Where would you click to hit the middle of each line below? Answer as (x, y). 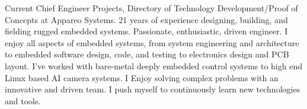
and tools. (23, 100)
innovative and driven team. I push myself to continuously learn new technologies (153, 89)
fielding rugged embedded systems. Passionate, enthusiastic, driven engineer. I (146, 31)
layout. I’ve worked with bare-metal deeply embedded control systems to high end (153, 65)
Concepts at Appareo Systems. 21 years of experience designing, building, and (146, 19)
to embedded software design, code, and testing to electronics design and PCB (147, 54)
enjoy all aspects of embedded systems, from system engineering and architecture (152, 42)
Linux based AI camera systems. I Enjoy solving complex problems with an (142, 77)
